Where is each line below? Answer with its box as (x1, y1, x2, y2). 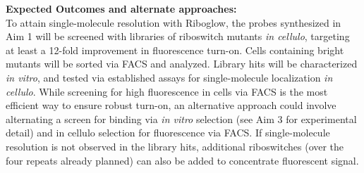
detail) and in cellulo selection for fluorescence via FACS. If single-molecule (6, 125, 330, 140)
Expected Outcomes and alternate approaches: (6, 1, 237, 15)
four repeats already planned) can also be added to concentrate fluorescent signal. (6, 153, 359, 167)
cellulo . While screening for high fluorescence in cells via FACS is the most (6, 84, 328, 98)
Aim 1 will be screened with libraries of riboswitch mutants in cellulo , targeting (6, 29, 350, 44)
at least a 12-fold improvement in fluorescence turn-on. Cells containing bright (6, 42, 344, 57)
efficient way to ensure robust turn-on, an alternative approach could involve (6, 98, 336, 113)
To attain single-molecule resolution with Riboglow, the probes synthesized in (6, 15, 341, 30)
